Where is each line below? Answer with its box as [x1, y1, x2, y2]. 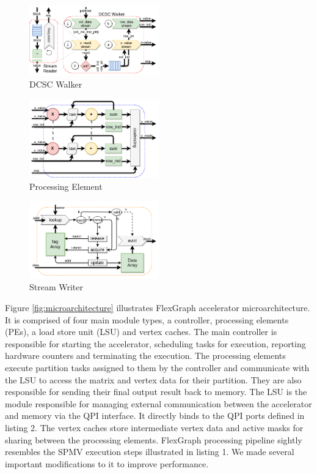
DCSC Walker [29, 78, 82, 91]
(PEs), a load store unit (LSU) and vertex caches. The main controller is [5, 325, 277, 338]
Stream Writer [29, 280, 84, 293]
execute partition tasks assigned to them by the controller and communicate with [5, 361, 310, 374]
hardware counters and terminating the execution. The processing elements [5, 349, 286, 362]
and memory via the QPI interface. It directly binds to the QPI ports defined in [5, 409, 305, 422]
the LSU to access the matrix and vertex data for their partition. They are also [5, 373, 302, 386]
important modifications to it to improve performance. [5, 457, 209, 470]
